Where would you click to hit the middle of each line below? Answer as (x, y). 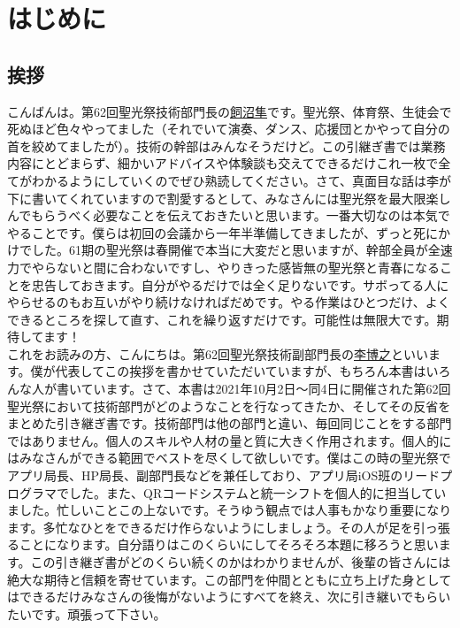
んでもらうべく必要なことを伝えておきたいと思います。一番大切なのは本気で (229, 215)
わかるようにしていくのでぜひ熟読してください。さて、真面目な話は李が (241, 180)
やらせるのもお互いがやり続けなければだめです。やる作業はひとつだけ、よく (229, 302)
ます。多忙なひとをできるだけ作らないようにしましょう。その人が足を (210, 527)
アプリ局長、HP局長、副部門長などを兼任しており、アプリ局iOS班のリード (224, 475)
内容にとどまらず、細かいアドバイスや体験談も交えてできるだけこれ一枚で (223, 163)
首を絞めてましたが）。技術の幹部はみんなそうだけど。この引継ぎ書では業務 (226, 146)
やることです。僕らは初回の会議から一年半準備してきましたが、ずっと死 (217, 232)
